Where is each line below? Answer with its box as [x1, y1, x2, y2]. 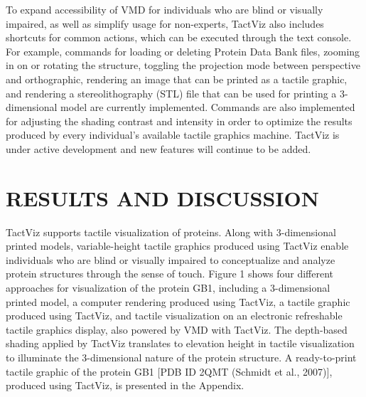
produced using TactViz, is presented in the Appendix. [6, 378, 244, 393]
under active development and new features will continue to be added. [6, 141, 311, 156]
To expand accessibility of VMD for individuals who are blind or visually [6, 2, 323, 16]
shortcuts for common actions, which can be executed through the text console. [6, 30, 352, 45]
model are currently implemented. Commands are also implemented [60, 100, 355, 115]
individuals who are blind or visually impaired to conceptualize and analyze [6, 252, 335, 267]
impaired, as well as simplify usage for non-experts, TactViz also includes [6, 16, 324, 31]
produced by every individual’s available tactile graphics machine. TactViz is [6, 127, 340, 142]
